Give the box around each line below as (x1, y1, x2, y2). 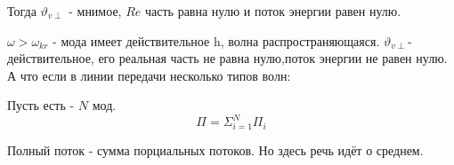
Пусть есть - (7, 96, 75, 114)
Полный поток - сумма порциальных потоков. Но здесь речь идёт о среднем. (7, 141, 424, 160)
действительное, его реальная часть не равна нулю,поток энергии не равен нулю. (7, 49, 448, 67)
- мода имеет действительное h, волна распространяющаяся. (53, 31, 380, 50)
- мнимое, (69, 2, 122, 20)
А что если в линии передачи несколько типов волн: (7, 66, 291, 84)
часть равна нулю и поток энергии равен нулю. (145, 2, 401, 20)
